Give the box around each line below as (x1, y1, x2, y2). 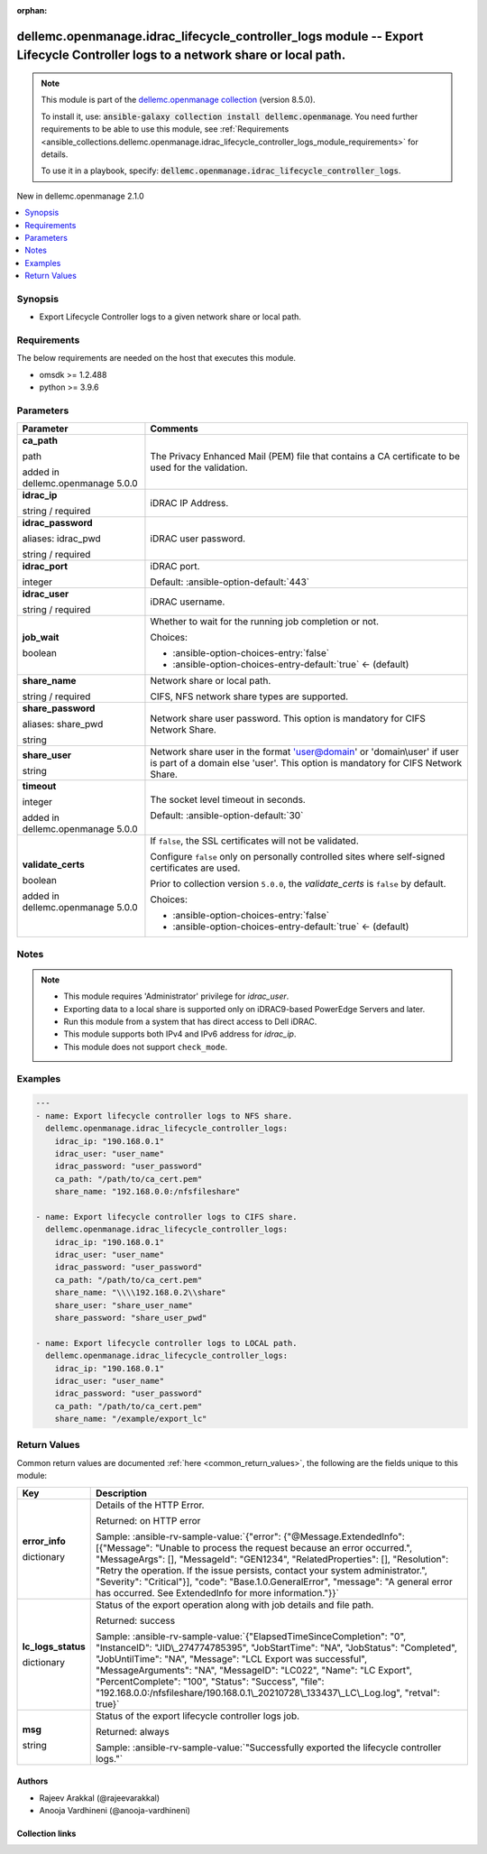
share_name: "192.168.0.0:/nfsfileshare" (54, 1186, 241, 1197)
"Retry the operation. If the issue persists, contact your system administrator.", (95, 1563, 427, 1576)
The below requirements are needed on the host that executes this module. (16, 353, 297, 364)
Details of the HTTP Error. (95, 1499, 205, 1511)
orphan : (16, 5, 48, 15)
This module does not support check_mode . (63, 1041, 228, 1052)
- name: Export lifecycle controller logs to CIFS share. (35, 1212, 298, 1222)
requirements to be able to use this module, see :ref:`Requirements (41, 124, 289, 134)
